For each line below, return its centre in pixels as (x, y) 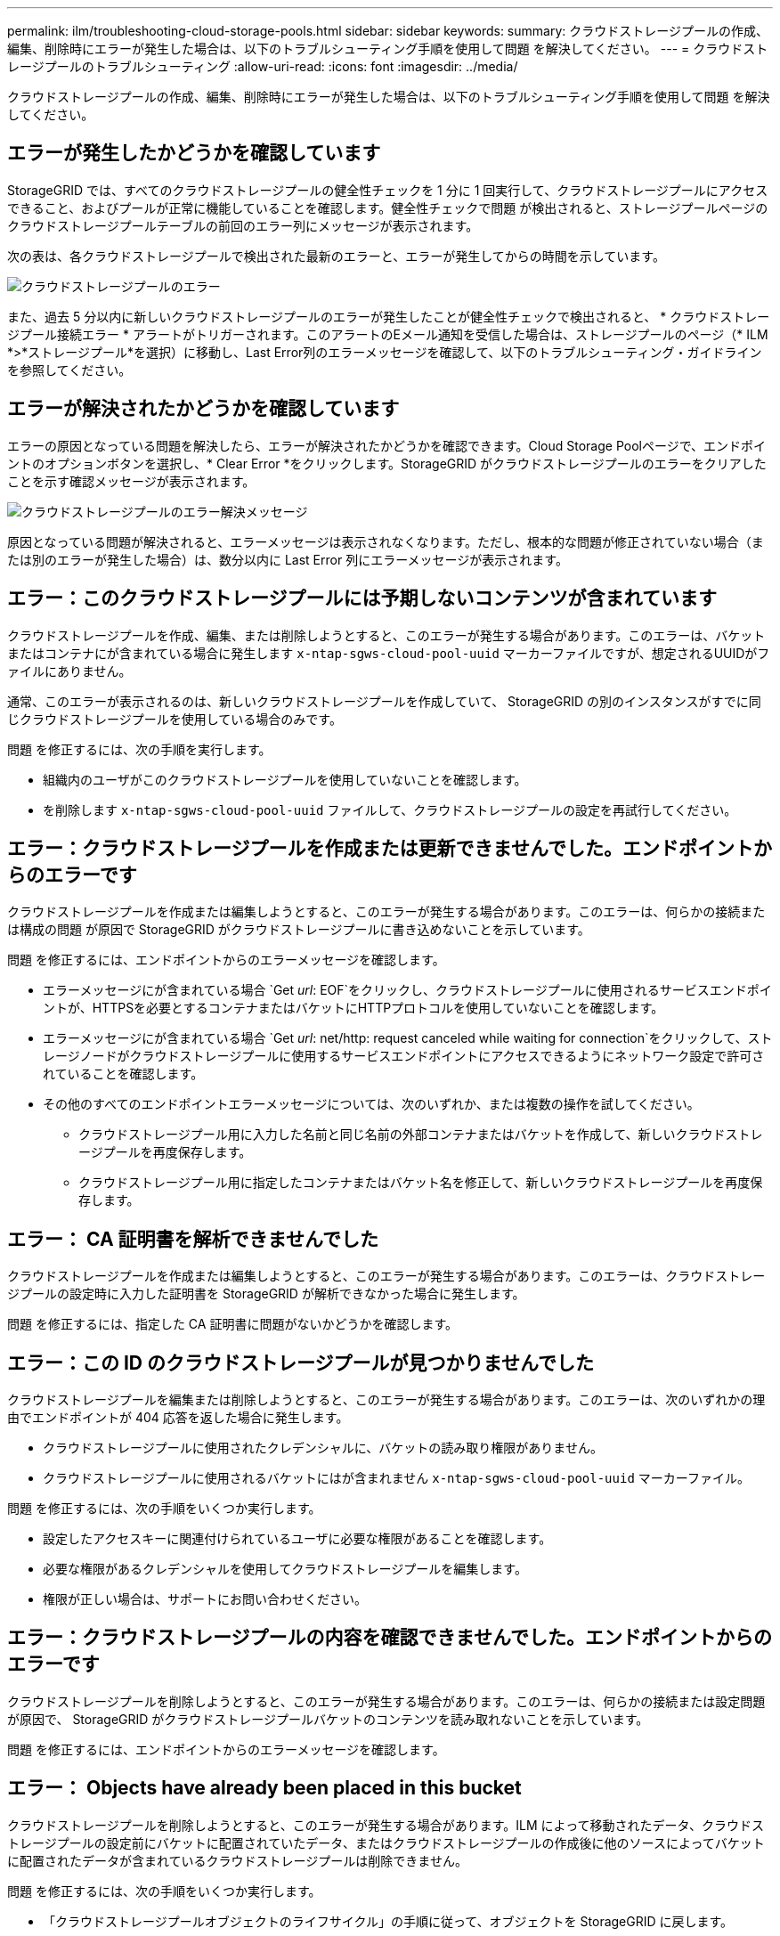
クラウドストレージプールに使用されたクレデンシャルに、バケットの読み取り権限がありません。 (323, 1448)
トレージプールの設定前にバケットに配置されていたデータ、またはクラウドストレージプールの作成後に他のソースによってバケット (386, 1842)
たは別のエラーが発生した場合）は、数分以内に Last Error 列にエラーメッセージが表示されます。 (288, 559)
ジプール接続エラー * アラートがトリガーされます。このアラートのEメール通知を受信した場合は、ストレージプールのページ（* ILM (388, 334)
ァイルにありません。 (69, 671)
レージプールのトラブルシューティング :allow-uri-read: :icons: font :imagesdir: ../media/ (263, 66)
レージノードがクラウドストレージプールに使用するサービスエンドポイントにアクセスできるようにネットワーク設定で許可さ (404, 1056)
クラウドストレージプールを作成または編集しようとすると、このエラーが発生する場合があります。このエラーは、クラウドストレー (386, 1276)
